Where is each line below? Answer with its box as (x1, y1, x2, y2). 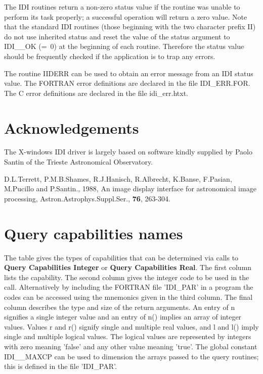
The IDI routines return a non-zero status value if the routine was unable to (4, 2, 240, 12)
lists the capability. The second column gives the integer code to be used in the (4, 272, 249, 282)
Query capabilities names (4, 223, 183, 243)
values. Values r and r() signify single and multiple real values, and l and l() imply (4, 321, 259, 332)
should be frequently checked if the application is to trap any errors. (4, 50, 215, 61)
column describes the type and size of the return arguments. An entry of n (4, 301, 235, 312)
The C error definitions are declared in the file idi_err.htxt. (4, 87, 188, 98)
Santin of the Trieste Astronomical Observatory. (4, 156, 153, 167)
